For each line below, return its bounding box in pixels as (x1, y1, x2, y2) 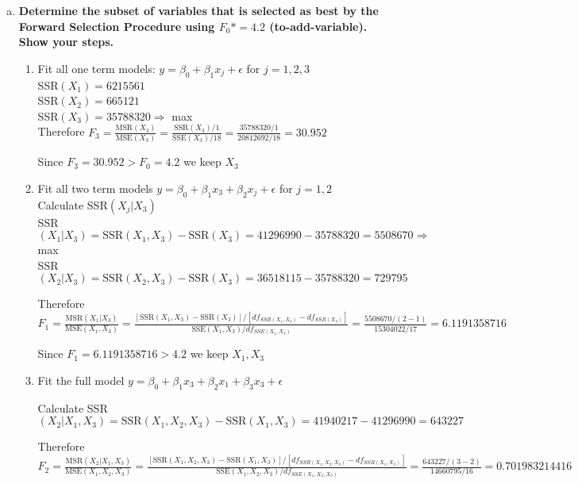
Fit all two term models (37, 179, 153, 196)
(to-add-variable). (269, 17, 368, 34)
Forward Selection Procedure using (18, 17, 215, 34)
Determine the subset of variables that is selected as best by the (18, 2, 379, 18)
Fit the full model (37, 371, 125, 388)
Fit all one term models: (37, 60, 156, 76)
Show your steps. (18, 33, 114, 50)
